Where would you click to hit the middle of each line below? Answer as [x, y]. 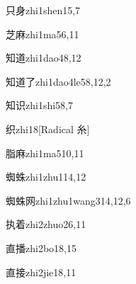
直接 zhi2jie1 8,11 [41, 272]
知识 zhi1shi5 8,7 [39, 105]
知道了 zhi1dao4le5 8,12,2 [58, 81]
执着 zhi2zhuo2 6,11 [46, 224]
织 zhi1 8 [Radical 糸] [48, 129]
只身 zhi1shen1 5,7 [43, 10]
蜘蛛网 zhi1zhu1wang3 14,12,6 [68, 200]
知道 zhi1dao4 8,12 [44, 58]
